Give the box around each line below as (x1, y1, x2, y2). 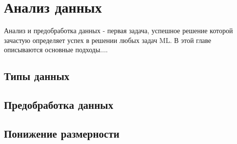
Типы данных (4, 68, 70, 83)
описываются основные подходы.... (4, 44, 108, 55)
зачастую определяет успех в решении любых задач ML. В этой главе (4, 35, 212, 45)
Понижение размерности (4, 125, 119, 141)
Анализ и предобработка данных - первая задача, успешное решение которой (4, 25, 233, 36)
